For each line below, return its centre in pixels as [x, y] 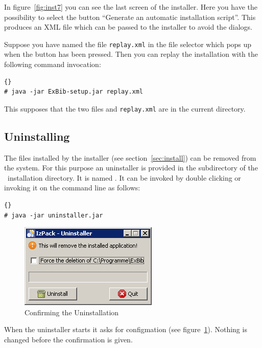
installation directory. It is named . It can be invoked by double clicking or [124, 177]
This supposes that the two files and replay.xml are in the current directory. [125, 108]
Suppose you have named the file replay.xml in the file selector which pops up [128, 44]
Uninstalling [37, 136]
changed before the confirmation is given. [68, 340]
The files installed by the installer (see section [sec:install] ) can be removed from [130, 157]
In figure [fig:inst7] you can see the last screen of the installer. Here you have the [131, 7]
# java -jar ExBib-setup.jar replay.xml [74, 92]
